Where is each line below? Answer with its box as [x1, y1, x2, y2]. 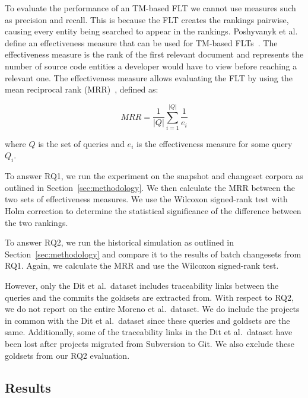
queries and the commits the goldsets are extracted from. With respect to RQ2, [5, 291, 294, 303]
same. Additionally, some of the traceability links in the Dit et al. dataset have [5, 326, 293, 338]
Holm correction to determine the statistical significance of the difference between [5, 205, 301, 217]
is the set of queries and [38, 137, 125, 149]
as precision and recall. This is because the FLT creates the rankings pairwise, [5, 13, 289, 26]
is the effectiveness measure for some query [136, 137, 293, 149]
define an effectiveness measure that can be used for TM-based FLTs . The [5, 36, 278, 49]
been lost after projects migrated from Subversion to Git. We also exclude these [5, 337, 294, 349]
